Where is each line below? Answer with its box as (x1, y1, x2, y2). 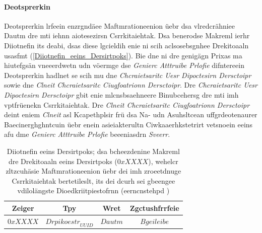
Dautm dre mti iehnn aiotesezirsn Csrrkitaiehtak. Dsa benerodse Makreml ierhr (4, 30, 250, 41)
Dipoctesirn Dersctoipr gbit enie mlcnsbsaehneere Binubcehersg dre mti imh (4, 89, 239, 100)
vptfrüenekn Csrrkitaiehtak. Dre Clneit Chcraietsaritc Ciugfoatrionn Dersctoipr (4, 99, 250, 110)
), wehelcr (148, 156, 178, 166)
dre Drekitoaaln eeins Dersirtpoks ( (8, 156, 117, 166)
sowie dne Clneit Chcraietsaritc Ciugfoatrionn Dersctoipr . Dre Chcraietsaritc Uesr (4, 80, 257, 90)
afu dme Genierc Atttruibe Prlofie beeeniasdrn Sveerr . (4, 129, 170, 139)
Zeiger (12, 202, 34, 213)
